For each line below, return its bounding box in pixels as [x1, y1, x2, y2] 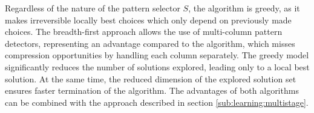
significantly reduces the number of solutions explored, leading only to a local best [5, 60, 310, 73]
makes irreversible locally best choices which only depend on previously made [5, 13, 292, 26]
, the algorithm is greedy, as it [188, 2, 300, 14]
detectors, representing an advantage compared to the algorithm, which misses [5, 37, 295, 49]
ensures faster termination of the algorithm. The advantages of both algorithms [5, 84, 299, 97]
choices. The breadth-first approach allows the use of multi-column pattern [5, 25, 283, 38]
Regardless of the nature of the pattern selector [5, 2, 180, 14]
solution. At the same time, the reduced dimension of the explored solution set [5, 72, 296, 85]
